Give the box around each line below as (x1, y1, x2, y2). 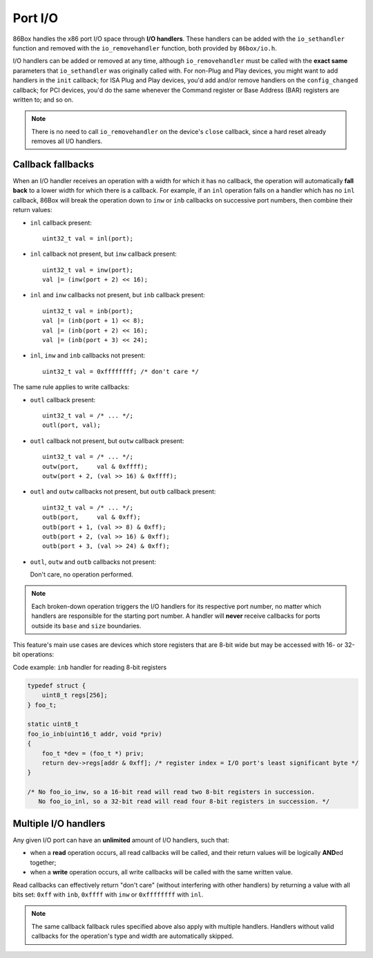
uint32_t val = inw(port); (42, 266, 134, 274)
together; (30, 858, 57, 867)
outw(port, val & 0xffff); (42, 462, 149, 470)
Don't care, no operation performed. (30, 570, 133, 579)
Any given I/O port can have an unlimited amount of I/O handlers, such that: (12, 836, 229, 844)
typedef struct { (27, 682, 86, 689)
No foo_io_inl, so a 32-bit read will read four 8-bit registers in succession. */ (38, 798, 330, 805)
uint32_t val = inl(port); (42, 234, 134, 242)
